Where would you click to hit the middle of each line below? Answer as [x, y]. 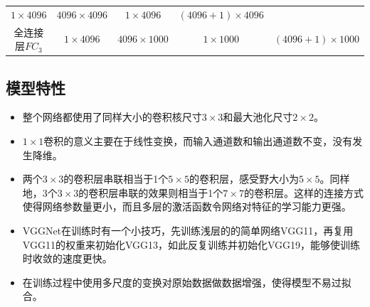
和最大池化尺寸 [258, 117]
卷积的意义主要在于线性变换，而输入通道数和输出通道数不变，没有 [198, 141]
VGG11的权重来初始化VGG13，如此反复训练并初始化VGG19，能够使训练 [191, 244]
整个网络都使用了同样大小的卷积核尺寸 [112, 117]
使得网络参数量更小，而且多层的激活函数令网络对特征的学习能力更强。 [187, 206]
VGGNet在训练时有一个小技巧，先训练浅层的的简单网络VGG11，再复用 [188, 231]
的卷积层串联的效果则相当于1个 [151, 192]
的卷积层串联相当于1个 [116, 179]
